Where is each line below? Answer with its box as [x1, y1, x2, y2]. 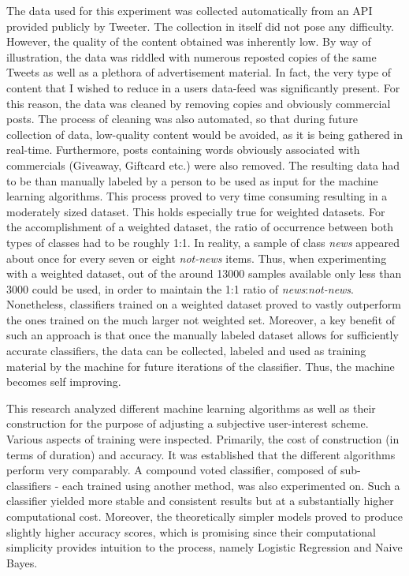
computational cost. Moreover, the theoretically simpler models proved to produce [6, 508, 403, 524]
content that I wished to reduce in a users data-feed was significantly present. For [6, 79, 400, 95]
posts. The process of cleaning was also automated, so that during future [6, 110, 358, 127]
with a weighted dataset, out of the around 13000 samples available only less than [6, 265, 402, 282]
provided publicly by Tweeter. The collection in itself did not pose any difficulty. [6, 17, 394, 34]
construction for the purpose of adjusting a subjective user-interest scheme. [6, 415, 369, 432]
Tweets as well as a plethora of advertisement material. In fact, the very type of [6, 64, 392, 80]
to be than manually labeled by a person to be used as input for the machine [6, 172, 378, 189]
